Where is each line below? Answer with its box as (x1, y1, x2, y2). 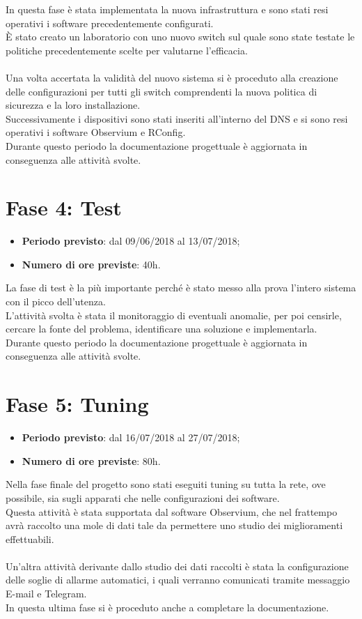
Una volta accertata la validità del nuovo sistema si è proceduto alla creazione (6, 70, 338, 84)
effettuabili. (6, 531, 54, 546)
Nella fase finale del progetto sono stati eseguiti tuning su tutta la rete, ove (6, 477, 326, 491)
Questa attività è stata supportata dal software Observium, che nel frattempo (6, 504, 338, 519)
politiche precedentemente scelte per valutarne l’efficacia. (6, 43, 248, 57)
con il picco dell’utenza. (6, 294, 106, 309)
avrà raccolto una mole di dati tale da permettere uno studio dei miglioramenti (6, 518, 343, 533)
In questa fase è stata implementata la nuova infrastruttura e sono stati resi (6, 2, 329, 16)
